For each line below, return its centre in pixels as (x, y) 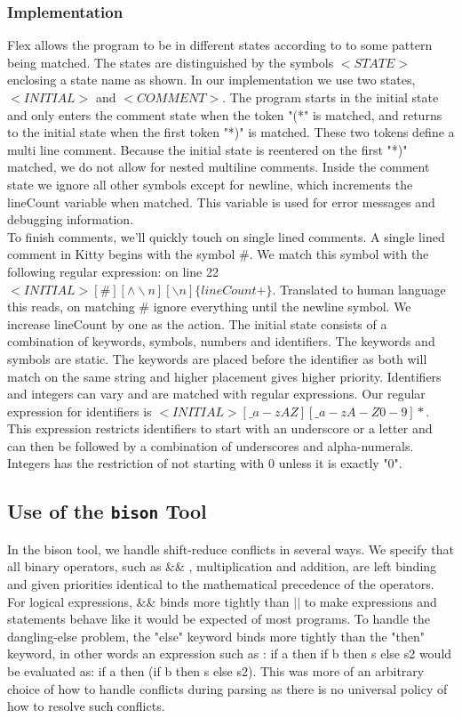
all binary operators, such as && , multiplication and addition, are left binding (222, 566)
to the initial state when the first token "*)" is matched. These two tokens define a (231, 132)
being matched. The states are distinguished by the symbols (171, 62)
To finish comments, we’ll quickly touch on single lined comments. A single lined (226, 236)
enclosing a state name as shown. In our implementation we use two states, (211, 80)
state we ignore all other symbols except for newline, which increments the (210, 184)
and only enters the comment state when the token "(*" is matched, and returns (225, 114)
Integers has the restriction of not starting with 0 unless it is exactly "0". (205, 463)
